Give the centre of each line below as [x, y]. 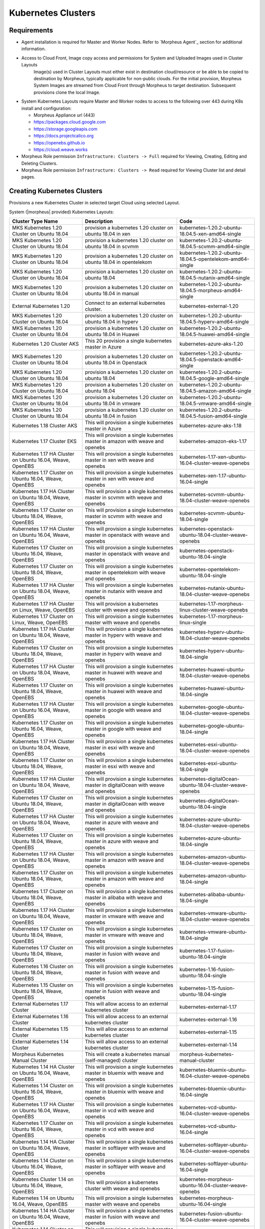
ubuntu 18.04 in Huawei [112, 334]
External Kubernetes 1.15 [40, 1029]
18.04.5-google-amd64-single [214, 379]
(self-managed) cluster [112, 1060]
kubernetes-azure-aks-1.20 [211, 344]
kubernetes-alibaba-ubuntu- [212, 895]
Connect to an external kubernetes [125, 303]
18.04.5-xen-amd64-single [210, 234]
